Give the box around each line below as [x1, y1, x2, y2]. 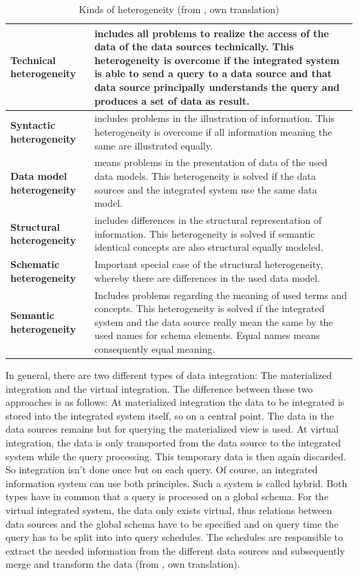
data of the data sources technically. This [94, 39, 294, 54]
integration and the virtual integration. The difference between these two [6, 381, 313, 395]
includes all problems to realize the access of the [94, 25, 329, 40]
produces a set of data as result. [94, 93, 250, 107]
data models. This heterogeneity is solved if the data [94, 169, 316, 183]
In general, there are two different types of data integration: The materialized [6, 368, 332, 382]
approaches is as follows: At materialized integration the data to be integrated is [6, 395, 345, 409]
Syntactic [10, 118, 56, 132]
